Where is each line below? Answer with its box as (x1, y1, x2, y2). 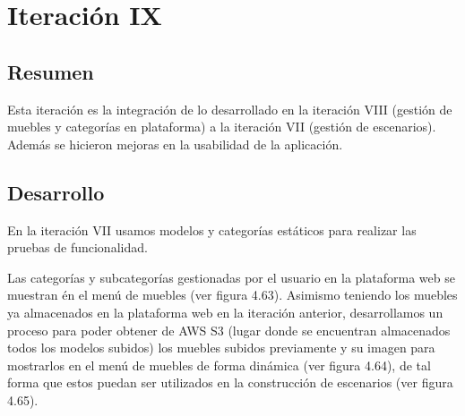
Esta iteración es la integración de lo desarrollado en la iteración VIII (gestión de (7, 99, 452, 118)
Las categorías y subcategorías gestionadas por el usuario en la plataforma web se (7, 267, 455, 286)
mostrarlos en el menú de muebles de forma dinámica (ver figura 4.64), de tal (7, 355, 431, 374)
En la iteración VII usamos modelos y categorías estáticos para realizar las (7, 220, 417, 239)
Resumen (7, 57, 94, 85)
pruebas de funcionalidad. (7, 238, 148, 257)
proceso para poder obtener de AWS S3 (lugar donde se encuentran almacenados (7, 320, 451, 339)
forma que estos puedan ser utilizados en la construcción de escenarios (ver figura (7, 373, 453, 392)
